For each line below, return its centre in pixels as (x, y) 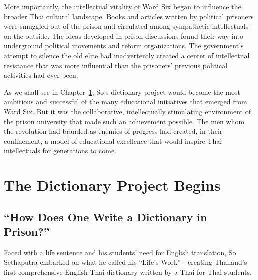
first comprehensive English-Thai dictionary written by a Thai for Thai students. (128, 272)
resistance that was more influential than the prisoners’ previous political (116, 65)
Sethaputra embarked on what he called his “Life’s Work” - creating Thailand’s (126, 262)
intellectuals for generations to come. (60, 150)
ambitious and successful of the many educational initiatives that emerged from (126, 102)
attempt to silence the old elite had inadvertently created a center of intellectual (127, 55)
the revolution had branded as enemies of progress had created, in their (113, 131)
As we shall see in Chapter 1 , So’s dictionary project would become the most (122, 92)
